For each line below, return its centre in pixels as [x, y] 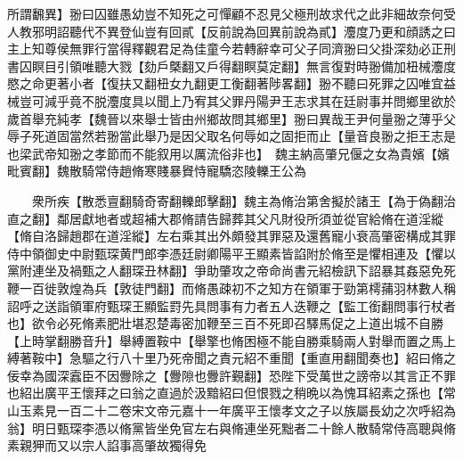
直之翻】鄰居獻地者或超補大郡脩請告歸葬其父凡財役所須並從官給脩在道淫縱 [225, 218]
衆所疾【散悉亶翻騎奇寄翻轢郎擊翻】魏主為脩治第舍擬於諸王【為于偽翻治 [244, 200]
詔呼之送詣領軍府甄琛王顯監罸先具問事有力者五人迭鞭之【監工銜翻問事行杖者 [231, 305]
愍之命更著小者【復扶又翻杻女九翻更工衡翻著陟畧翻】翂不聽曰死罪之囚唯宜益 [231, 83]
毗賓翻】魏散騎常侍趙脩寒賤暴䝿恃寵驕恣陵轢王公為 [157, 171]
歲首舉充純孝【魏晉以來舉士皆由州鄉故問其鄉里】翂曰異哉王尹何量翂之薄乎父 [231, 118]
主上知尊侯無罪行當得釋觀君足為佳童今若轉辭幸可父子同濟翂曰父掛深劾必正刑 [231, 49]
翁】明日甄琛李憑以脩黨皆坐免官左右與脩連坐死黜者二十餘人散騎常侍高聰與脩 [231, 427]
